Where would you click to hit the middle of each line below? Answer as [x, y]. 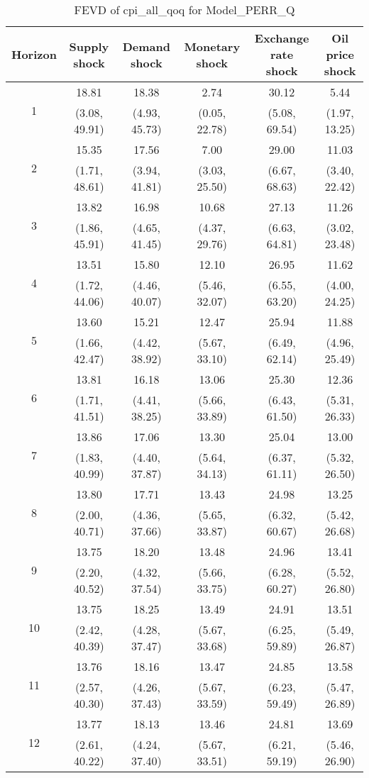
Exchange [282, 38]
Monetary [212, 46]
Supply [89, 46]
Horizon [34, 54]
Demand [146, 46]
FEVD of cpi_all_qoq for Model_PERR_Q [184, 10]
